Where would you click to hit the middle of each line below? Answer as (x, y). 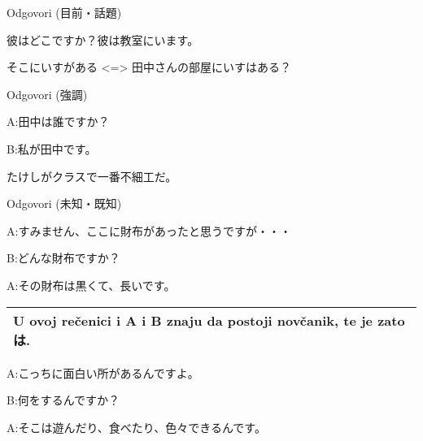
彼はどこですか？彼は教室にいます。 (103, 39)
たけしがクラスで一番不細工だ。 (92, 176)
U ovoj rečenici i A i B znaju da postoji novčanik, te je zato (209, 320)
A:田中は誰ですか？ (58, 121)
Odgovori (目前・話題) (64, 12)
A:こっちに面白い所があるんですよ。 (103, 372)
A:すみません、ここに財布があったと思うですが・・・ (149, 230)
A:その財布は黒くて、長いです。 (91, 285)
